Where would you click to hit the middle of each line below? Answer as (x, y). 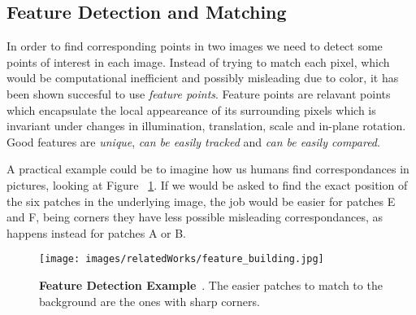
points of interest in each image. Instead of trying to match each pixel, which (198, 61)
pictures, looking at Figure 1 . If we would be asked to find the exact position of (207, 184)
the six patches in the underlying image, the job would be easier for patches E (201, 201)
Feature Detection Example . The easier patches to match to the (211, 284)
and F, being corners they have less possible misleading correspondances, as (195, 217)
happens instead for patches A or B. (97, 232)
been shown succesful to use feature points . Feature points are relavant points (199, 93)
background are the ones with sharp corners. (149, 301)
